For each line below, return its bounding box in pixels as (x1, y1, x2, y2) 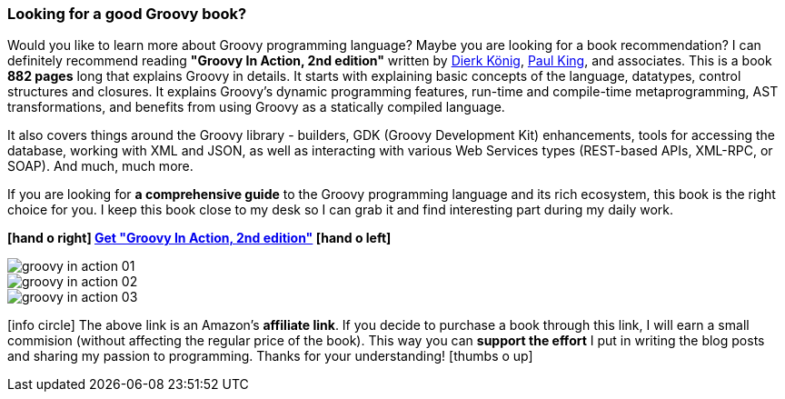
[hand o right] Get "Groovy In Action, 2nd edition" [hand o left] (7, 230, 392, 246)
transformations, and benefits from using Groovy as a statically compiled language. (7, 99, 505, 115)
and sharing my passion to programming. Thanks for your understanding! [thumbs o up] (7, 348, 533, 364)
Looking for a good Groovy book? (7, 5, 247, 23)
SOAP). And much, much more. (7, 158, 194, 175)
